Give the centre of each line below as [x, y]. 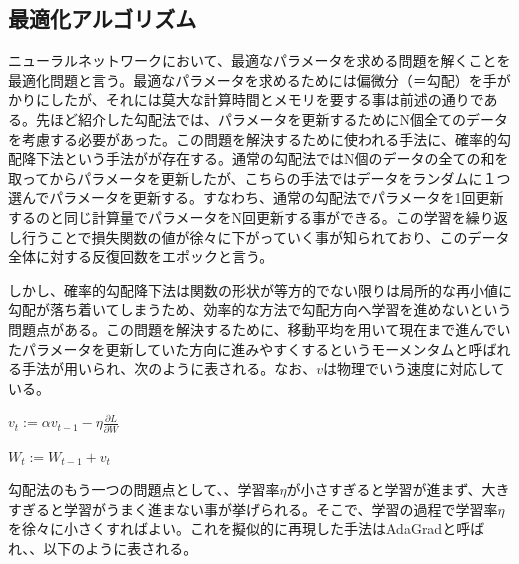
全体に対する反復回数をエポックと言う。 [141, 256]
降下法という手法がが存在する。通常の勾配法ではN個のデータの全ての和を [265, 158]
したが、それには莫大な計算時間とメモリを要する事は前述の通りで [266, 99]
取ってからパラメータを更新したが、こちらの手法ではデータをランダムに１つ [259, 177]
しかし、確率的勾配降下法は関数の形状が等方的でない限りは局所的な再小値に [260, 289]
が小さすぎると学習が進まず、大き [398, 489]
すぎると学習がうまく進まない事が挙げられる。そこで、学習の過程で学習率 [253, 508]
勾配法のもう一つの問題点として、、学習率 [144, 489]
